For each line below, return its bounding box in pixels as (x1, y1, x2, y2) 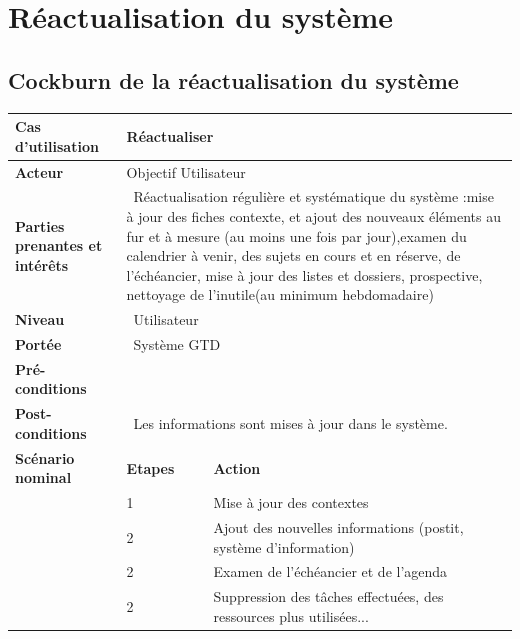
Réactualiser (126, 125, 214, 146)
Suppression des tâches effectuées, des (213, 586, 444, 607)
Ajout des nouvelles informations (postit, (213, 517, 464, 538)
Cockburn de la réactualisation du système (8, 64, 459, 95)
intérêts (15, 254, 69, 275)
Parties (15, 215, 65, 236)
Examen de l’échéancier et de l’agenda (213, 561, 448, 582)
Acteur (15, 161, 64, 182)
